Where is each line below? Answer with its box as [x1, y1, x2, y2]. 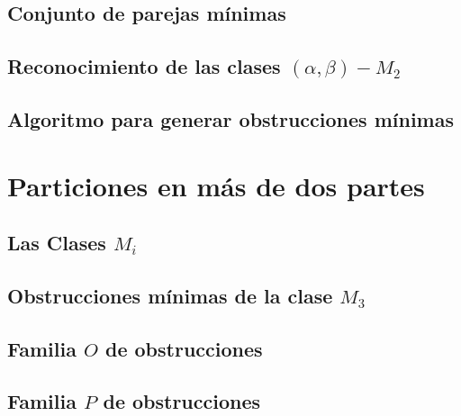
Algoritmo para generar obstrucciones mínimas [7, 104, 454, 132]
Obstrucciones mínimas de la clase [7, 281, 333, 309]
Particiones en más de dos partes [7, 167, 425, 203]
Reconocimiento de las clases [7, 52, 281, 80]
